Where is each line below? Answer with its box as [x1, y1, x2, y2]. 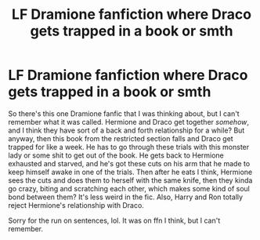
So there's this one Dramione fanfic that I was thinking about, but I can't [8, 108, 240, 118]
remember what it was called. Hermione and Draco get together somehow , [8, 117, 249, 126]
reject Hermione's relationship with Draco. [8, 200, 145, 209]
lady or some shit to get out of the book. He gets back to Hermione [8, 151, 225, 160]
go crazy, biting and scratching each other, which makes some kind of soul [8, 184, 251, 193]
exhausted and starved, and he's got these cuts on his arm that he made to [8, 158, 251, 168]
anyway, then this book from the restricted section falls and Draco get [8, 133, 233, 143]
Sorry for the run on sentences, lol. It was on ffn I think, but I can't [8, 216, 221, 225]
